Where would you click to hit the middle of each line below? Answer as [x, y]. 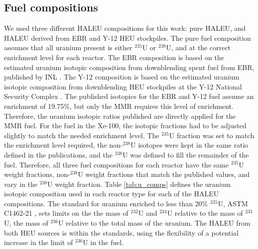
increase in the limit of [39, 242]
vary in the [21, 184]
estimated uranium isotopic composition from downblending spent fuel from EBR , [129, 67]
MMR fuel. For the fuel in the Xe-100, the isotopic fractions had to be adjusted [125, 125]
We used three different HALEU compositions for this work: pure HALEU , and [125, 28]
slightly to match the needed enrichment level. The [82, 135]
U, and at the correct [198, 47]
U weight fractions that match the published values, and [164, 174]
